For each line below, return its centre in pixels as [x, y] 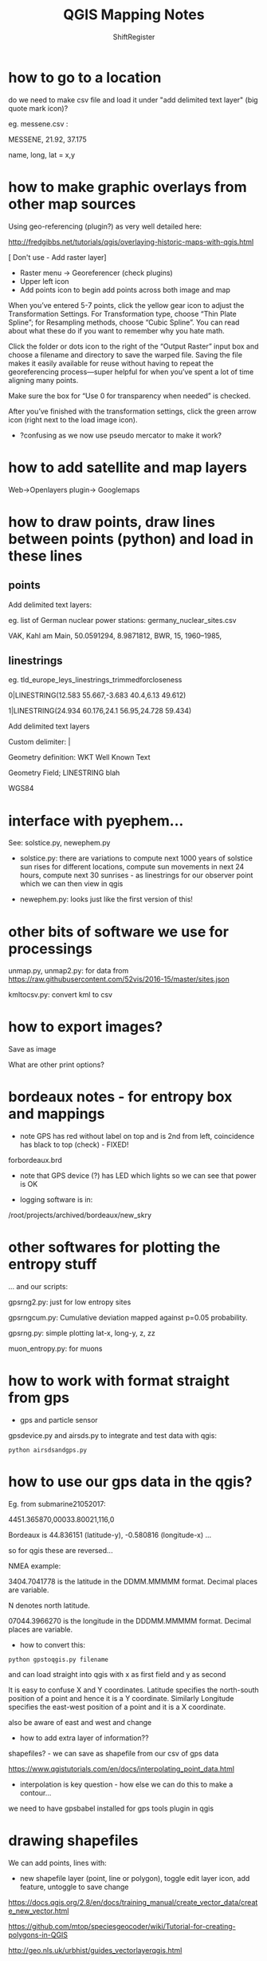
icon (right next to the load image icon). [73, 419]
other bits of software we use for [119, 931]
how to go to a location [85, 77]
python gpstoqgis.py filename [59, 1659]
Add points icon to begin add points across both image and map [125, 290]
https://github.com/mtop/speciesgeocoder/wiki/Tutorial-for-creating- [122, 1926]
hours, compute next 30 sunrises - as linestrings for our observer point [136, 875]
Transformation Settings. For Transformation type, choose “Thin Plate [122, 314]
